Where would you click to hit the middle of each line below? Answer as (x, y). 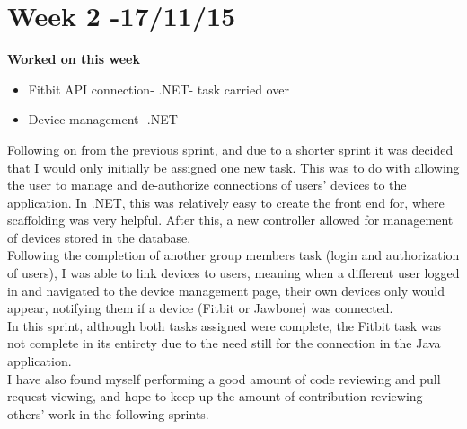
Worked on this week (74, 59)
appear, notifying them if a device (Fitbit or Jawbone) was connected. (200, 308)
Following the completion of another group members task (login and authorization (233, 255)
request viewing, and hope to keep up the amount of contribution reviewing (215, 396)
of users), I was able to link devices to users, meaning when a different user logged (233, 273)
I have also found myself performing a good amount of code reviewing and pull (224, 378)
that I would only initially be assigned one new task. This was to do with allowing (233, 167)
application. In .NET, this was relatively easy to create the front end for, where (226, 202)
